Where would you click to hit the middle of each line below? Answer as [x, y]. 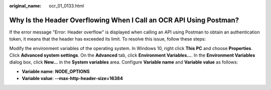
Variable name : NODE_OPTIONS [56, 71]
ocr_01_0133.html [66, 6]
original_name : [25, 6]
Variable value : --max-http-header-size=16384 [72, 78]
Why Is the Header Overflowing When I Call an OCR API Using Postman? [124, 20]
